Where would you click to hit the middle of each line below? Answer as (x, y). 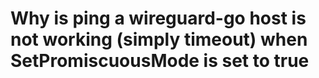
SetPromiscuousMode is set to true (160, 61)
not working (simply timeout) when (159, 39)
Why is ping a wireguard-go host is (158, 18)
